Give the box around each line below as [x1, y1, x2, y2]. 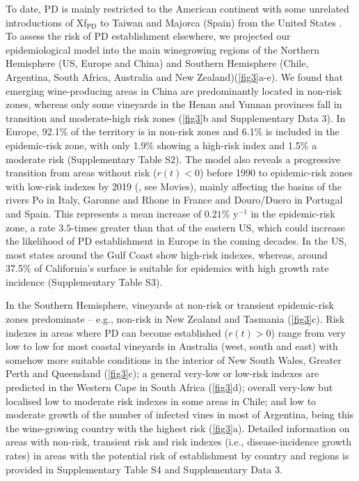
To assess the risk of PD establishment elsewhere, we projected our [6, 29, 291, 43]
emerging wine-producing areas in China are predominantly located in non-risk [6, 83, 342, 98]
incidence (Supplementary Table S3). [6, 274, 163, 289]
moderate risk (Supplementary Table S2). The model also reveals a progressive [6, 151, 341, 166]
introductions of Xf [6, 15, 87, 29]
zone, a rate [6, 220, 56, 234]
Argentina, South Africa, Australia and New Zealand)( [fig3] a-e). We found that [6, 69, 343, 84]
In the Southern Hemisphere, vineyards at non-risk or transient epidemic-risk [6, 298, 335, 312]
